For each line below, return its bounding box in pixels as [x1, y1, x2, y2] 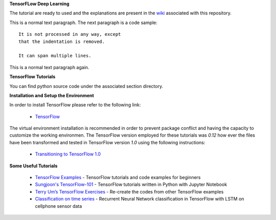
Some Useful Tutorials [9, 163, 58, 169]
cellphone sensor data [35, 203, 82, 209]
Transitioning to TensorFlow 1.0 [35, 151, 101, 157]
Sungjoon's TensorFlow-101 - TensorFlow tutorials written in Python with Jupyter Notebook [35, 182, 227, 188]
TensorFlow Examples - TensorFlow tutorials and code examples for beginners [35, 174, 201, 181]
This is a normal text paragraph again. [9, 64, 89, 70]
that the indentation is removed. [18, 38, 105, 45]
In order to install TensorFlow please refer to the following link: [9, 102, 141, 108]
